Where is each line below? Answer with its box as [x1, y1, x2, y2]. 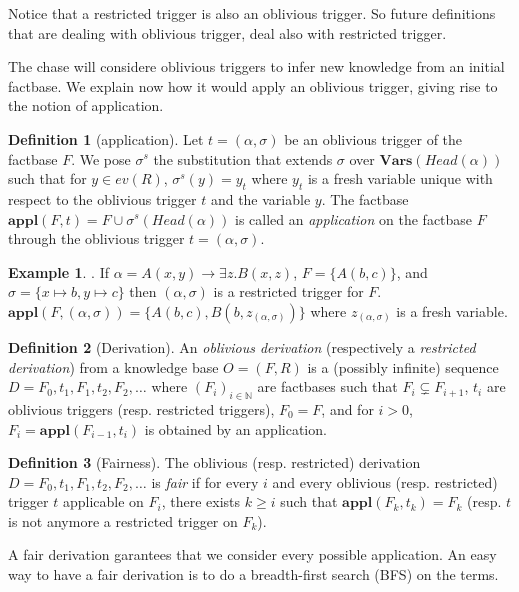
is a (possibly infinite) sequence [307, 356, 499, 377]
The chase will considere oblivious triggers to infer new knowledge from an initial [8, 56, 505, 77]
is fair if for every [151, 471, 259, 492]
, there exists [161, 491, 241, 512]
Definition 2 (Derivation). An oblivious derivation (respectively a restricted [8, 336, 476, 357]
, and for [321, 398, 374, 419]
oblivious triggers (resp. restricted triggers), [8, 398, 275, 419]
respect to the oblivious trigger [8, 188, 197, 209]
